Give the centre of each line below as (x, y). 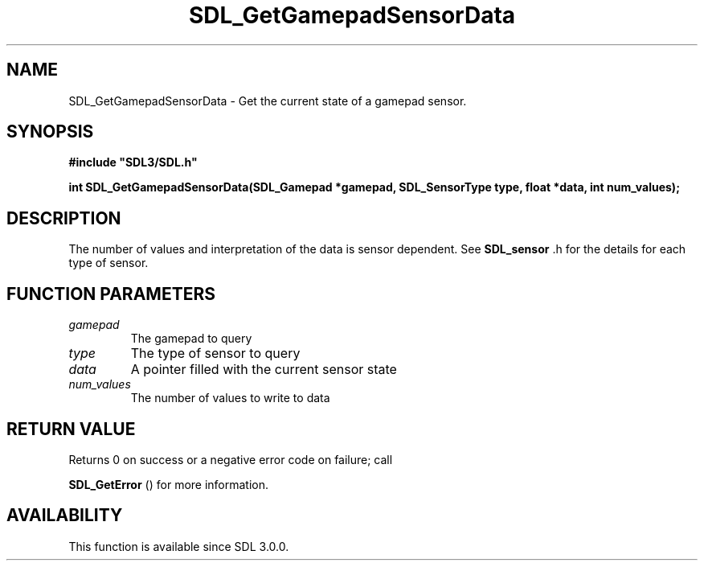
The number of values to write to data (230, 398)
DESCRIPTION (64, 218)
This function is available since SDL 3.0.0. (179, 546)
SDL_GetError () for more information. (169, 484)
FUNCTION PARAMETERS (111, 294)
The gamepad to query (191, 339)
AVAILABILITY (65, 516)
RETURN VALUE (71, 429)
